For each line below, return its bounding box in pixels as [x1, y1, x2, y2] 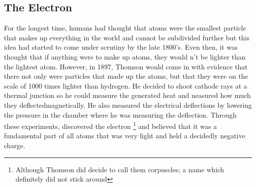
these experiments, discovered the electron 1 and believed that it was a [4, 120, 217, 131]
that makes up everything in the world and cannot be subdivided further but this [4, 32, 250, 42]
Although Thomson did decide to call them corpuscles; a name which [15, 164, 224, 174]
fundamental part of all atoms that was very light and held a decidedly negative [4, 130, 245, 141]
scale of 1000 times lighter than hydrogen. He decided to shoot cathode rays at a [4, 80, 247, 91]
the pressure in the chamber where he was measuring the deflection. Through [4, 109, 237, 120]
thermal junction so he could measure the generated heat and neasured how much [4, 90, 251, 100]
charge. [4, 140, 26, 150]
